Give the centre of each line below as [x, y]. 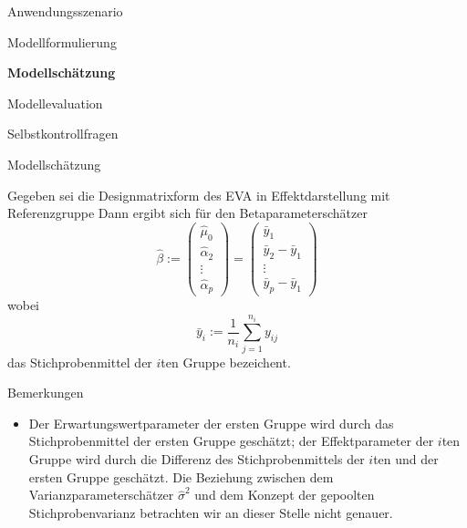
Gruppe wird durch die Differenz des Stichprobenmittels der [197, 459]
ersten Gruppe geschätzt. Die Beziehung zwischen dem [181, 476]
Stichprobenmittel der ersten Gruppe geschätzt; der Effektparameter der [231, 441]
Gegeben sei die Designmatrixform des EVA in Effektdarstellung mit [199, 195]
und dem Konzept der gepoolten [285, 495]
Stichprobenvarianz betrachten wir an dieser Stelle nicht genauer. [211, 512]
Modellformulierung [62, 41]
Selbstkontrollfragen [63, 134]
